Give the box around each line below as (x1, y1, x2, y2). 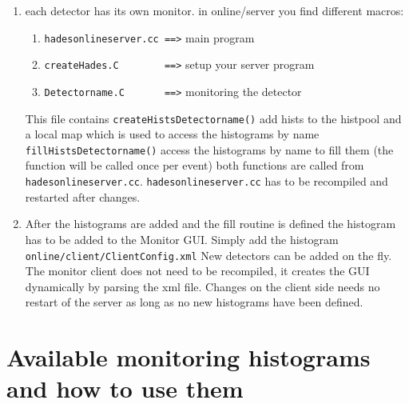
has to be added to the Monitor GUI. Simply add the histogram (25, 230, 339, 247)
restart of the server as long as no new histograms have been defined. (25, 294, 363, 310)
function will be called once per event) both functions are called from (25, 157, 364, 174)
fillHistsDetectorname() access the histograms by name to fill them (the (25, 141, 394, 158)
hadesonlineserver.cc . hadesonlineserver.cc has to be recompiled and (25, 173, 388, 190)
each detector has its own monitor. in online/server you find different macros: (25, 2, 404, 18)
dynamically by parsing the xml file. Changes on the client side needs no (25, 278, 380, 294)
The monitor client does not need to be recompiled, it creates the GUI (25, 262, 370, 279)
